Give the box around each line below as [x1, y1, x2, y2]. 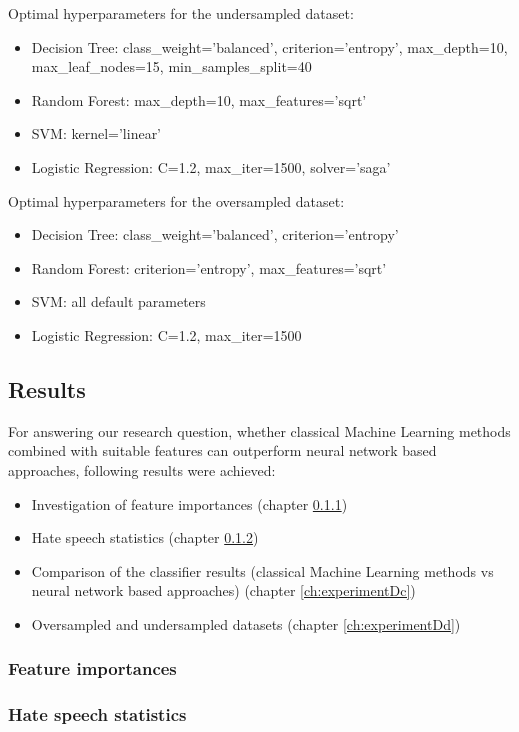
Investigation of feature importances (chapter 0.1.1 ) [31, 493, 348, 514]
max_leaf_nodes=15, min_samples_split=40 [31, 56, 312, 77]
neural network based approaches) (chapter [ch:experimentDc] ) [31, 580, 416, 601]
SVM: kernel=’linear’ [31, 123, 162, 144]
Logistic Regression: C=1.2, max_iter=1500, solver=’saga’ [31, 156, 391, 177]
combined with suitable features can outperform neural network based [8, 440, 437, 461]
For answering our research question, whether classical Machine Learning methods [8, 420, 511, 441]
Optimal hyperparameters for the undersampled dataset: [8, 3, 354, 23]
